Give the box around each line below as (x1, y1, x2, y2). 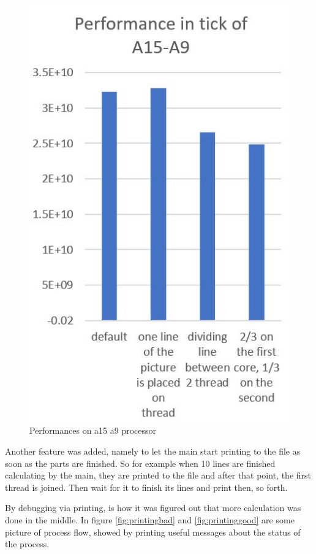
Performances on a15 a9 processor (29, 424, 157, 437)
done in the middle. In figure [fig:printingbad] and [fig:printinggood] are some (5, 513, 295, 526)
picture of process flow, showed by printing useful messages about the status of (5, 525, 301, 538)
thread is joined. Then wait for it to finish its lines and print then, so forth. (5, 480, 288, 493)
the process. (5, 537, 50, 550)
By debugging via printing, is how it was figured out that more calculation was (5, 501, 301, 514)
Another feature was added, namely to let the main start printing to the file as (5, 444, 301, 457)
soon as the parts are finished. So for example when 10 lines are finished (5, 456, 276, 469)
